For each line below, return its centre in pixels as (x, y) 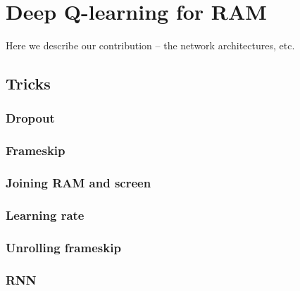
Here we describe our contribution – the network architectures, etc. (150, 45)
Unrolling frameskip (63, 247)
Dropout (30, 118)
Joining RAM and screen (79, 183)
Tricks (28, 83)
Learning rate (45, 215)
